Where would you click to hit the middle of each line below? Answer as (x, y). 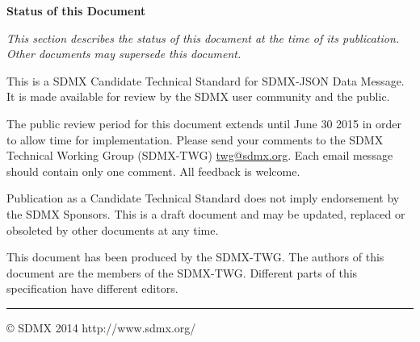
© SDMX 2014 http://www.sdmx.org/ (101, 327)
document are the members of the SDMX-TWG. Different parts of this (182, 272)
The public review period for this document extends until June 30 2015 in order (204, 123)
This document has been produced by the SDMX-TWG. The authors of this (195, 257)
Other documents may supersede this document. (124, 54)
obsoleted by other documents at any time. (113, 229)
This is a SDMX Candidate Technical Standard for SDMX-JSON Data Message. (206, 80)
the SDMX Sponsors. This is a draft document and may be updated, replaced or (206, 213)
